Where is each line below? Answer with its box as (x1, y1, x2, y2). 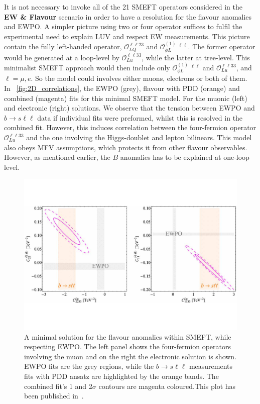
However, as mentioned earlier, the (4, 152, 110, 162)
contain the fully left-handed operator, (4, 41, 122, 52)
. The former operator (188, 41, 255, 52)
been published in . (24, 390, 84, 401)
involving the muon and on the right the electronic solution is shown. (24, 351, 237, 361)
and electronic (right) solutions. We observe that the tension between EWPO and (4, 103, 255, 113)
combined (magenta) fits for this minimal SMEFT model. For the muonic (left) (4, 92, 247, 103)
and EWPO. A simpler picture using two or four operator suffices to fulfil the (4, 21, 242, 32)
